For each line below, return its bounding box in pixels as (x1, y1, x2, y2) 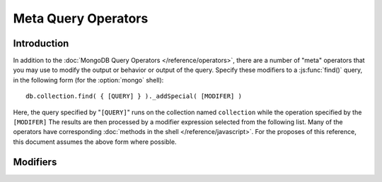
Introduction (13, 37, 69, 49)
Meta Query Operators (13, 11, 149, 26)
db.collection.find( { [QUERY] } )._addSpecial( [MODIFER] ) (25, 92, 242, 100)
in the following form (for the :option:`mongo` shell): (13, 75, 164, 84)
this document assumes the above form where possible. (13, 138, 177, 146)
